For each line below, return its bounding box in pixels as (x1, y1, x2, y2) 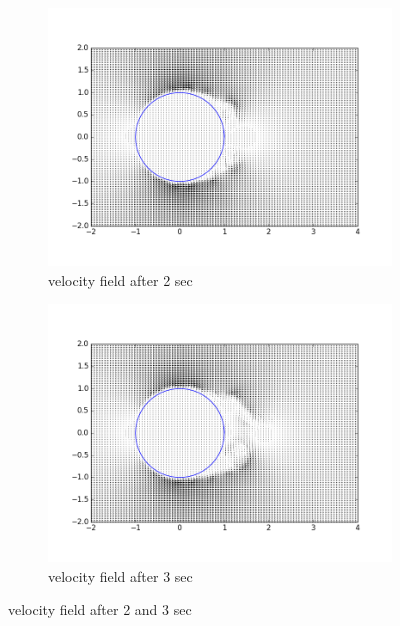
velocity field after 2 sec (48, 269, 193, 290)
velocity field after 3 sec (48, 565, 193, 586)
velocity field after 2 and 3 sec (8, 599, 192, 620)
